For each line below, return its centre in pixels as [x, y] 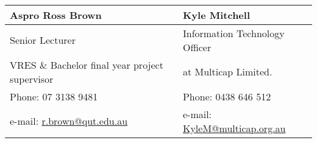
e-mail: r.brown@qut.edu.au [69, 121]
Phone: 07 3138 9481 [54, 96]
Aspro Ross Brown [56, 15]
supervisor [32, 78]
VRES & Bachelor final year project [87, 65]
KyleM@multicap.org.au [234, 128]
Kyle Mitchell [216, 15]
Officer [197, 47]
